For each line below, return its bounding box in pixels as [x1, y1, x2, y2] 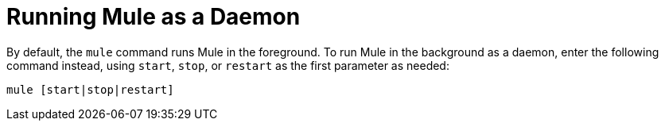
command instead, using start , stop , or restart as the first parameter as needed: [6, 58, 449, 72]
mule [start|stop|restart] [6, 83, 174, 96]
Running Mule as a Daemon [6, 3, 301, 30]
